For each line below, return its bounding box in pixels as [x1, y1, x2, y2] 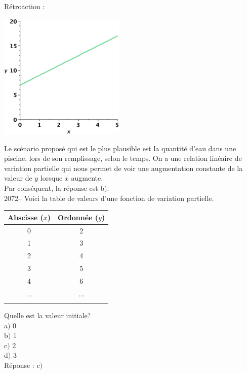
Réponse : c [4, 360, 40, 370]
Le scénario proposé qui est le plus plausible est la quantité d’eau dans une [4, 143, 236, 153]
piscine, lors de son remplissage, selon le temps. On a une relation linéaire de [4, 153, 242, 163]
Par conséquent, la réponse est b [4, 182, 105, 193]
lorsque [40, 173, 63, 183]
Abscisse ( [8, 212, 44, 222]
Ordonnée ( [58, 212, 99, 222]
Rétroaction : [4, 1, 45, 11]
